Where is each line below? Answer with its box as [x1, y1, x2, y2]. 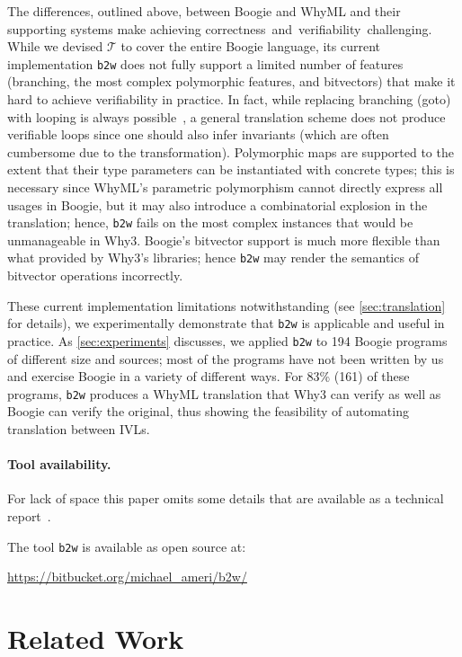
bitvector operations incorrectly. [7, 266, 183, 285]
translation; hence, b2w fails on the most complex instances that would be [7, 213, 413, 232]
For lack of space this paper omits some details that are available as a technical [7, 489, 444, 508]
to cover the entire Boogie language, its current [120, 37, 381, 56]
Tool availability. [7, 455, 111, 474]
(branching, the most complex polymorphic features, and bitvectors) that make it [7, 72, 456, 91]
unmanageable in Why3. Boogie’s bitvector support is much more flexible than [7, 230, 440, 249]
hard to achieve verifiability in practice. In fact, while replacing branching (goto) [7, 90, 451, 109]
